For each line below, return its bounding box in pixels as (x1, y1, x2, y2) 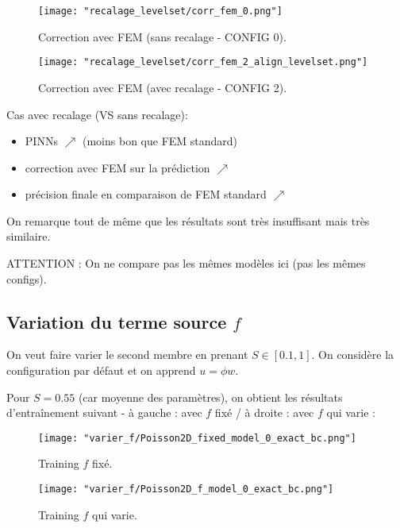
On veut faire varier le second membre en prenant (6, 346, 248, 363)
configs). (6, 270, 47, 287)
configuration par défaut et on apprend (6, 362, 196, 379)
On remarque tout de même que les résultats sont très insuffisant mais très (6, 212, 370, 229)
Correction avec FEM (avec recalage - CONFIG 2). (38, 79, 287, 95)
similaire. (6, 228, 51, 245)
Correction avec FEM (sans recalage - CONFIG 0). (38, 28, 287, 44)
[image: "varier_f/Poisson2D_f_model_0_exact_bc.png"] (38, 484, 334, 495)
